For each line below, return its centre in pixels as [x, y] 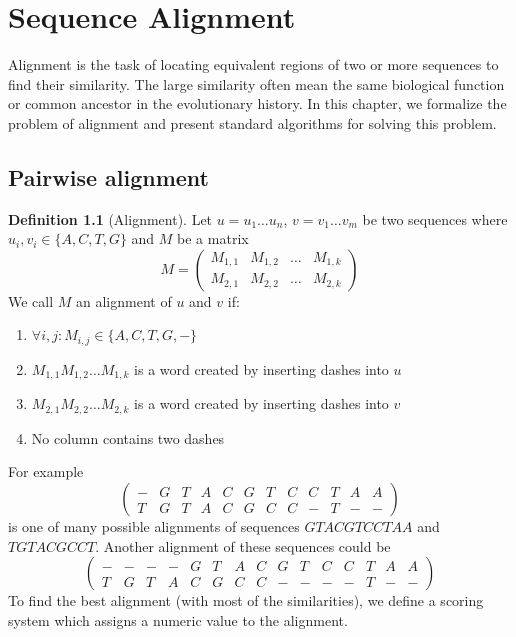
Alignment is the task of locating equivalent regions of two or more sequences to [253, 64]
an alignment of [124, 300]
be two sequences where [435, 218]
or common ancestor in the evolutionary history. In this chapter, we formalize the [257, 103]
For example [46, 471]
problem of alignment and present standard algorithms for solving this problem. [252, 122]
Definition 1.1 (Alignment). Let [110, 218]
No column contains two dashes [128, 437]
